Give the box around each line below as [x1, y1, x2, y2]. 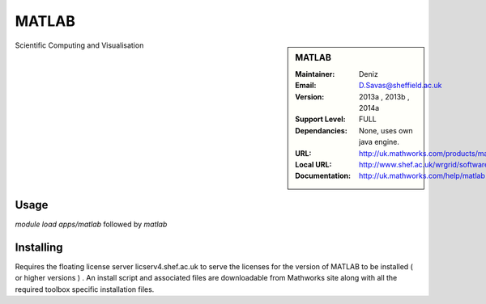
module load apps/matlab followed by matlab [15, 219, 168, 229]
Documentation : [295, 171, 352, 181]
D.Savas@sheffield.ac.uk [359, 81, 442, 91]
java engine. [359, 137, 400, 147]
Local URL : [295, 159, 332, 169]
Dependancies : [295, 125, 347, 135]
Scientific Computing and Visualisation [15, 40, 144, 50]
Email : [295, 81, 317, 91]
